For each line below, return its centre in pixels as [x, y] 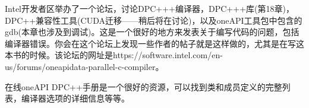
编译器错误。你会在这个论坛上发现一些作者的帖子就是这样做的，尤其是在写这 [154, 43]
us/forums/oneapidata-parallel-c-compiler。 [84, 66]
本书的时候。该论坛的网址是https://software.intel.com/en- [114, 55]
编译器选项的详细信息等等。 [75, 98]
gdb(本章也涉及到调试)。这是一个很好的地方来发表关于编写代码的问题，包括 [152, 32]
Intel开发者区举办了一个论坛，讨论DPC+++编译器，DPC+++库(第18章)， [149, 8]
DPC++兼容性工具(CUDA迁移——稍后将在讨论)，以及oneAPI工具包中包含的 [154, 20]
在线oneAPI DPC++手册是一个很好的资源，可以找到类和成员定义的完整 [144, 86]
